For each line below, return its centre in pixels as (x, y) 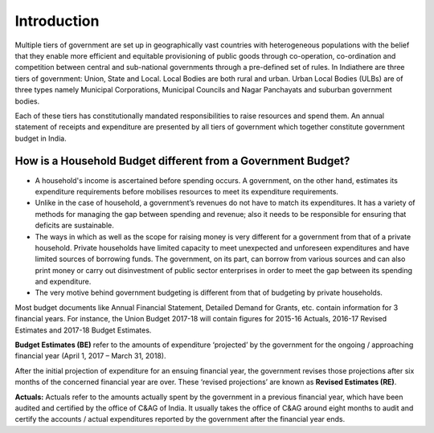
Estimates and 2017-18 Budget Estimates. (83, 330)
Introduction (57, 21)
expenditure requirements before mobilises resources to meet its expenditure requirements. (187, 191)
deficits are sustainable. (74, 226)
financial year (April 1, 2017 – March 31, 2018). (90, 356)
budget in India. (41, 138)
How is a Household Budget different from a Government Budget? (182, 161)
